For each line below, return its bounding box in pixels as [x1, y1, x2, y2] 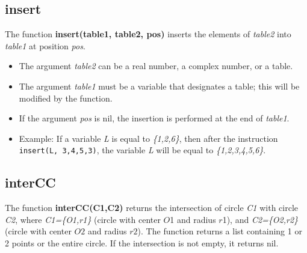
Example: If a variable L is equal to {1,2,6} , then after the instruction [19, 132, 278, 144]
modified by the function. [19, 91, 113, 104]
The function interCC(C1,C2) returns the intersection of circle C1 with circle [5, 201, 299, 214]
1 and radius [170, 213, 216, 225]
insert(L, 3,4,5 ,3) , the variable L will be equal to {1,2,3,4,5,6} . [19, 144, 266, 156]
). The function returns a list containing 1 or [137, 225, 302, 237]
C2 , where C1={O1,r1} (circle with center [5, 213, 161, 225]
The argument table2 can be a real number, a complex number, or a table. [19, 59, 293, 72]
